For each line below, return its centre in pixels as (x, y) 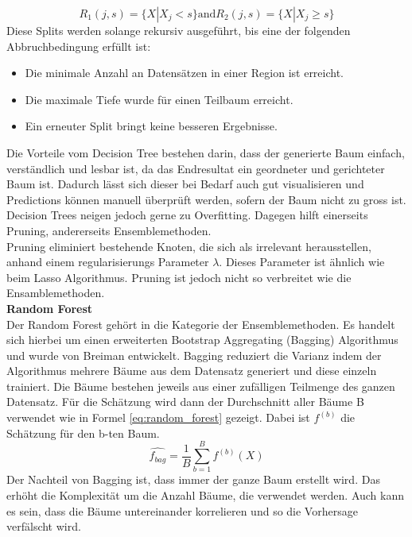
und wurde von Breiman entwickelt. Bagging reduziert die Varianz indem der (194, 355)
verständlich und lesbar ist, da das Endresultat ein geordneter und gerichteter (196, 168)
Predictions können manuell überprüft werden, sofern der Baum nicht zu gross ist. (206, 199)
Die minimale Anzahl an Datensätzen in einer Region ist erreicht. (185, 73)
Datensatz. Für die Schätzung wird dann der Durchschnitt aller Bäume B (185, 402)
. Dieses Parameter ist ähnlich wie (302, 262)
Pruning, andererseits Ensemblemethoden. (109, 230)
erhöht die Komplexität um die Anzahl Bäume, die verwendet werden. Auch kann (206, 495)
